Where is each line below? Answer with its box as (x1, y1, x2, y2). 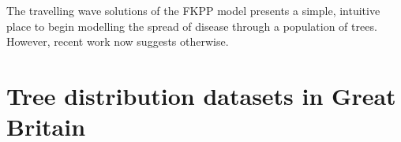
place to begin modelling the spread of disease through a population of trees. (6, 17, 377, 34)
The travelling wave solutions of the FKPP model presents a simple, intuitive (6, 2, 380, 18)
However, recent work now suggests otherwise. (6, 33, 229, 50)
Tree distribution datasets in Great (6, 79, 396, 111)
